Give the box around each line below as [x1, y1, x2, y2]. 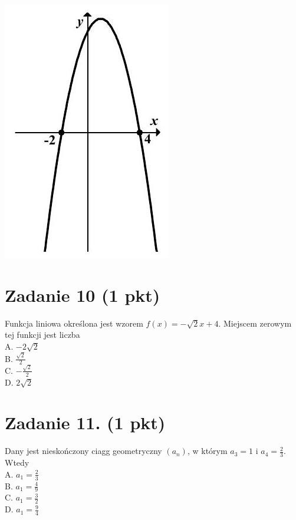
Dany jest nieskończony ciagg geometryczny [5, 445, 162, 457]
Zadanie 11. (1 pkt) [5, 410, 166, 435]
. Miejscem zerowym [218, 317, 292, 329]
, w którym [187, 445, 228, 457]
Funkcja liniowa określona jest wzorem [5, 317, 143, 329]
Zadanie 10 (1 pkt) [5, 282, 160, 307]
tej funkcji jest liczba [5, 328, 80, 341]
